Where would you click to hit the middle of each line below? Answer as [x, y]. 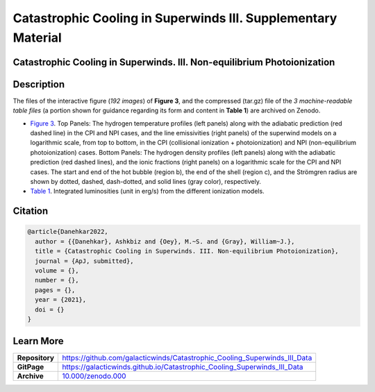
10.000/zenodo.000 [94, 376]
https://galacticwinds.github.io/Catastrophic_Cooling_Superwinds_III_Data [183, 367]
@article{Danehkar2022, [68, 232]
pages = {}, [55, 290]
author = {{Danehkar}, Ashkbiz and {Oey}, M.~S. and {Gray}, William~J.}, [165, 241]
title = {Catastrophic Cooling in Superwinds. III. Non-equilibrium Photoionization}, [187, 251]
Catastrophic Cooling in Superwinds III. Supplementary [175, 18]
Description [39, 84]
